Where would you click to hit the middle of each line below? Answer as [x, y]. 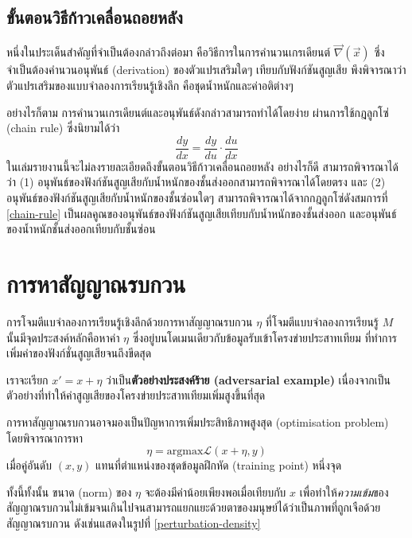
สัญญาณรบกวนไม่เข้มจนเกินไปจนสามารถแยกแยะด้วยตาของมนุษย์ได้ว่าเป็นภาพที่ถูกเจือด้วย [194, 507]
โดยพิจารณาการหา [45, 437]
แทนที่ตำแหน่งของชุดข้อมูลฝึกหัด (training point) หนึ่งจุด [218, 465]
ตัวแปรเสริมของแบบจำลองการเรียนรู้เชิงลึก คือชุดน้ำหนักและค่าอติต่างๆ [150, 86]
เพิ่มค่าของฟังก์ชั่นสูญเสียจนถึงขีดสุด [79, 353]
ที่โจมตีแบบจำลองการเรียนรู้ [322, 321]
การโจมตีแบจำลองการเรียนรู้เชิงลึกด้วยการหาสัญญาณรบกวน [130, 321]
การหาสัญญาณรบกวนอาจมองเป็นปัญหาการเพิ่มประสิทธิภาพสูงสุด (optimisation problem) [198, 421]
